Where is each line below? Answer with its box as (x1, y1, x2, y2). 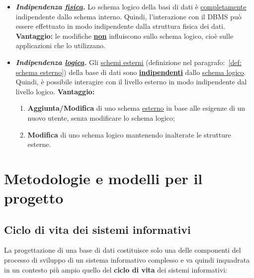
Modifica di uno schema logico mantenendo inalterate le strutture (27, 129, 231, 139)
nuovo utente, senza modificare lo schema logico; (27, 112, 175, 123)
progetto (4, 188, 64, 208)
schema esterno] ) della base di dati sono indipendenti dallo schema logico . (15, 67, 246, 77)
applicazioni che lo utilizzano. (15, 40, 105, 51)
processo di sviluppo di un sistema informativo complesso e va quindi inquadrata (4, 255, 250, 265)
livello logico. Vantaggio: (15, 86, 95, 96)
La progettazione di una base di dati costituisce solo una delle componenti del (4, 245, 241, 255)
